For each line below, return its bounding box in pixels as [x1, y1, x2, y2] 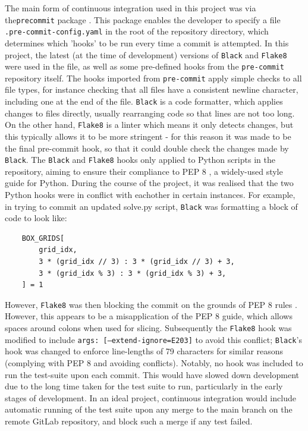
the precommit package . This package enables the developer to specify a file [5, 13, 281, 26]
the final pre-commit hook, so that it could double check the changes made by [5, 141, 289, 154]
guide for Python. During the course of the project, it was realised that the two [5, 177, 294, 189]
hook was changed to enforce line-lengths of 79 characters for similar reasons [5, 345, 284, 357]
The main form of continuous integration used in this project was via [5, 2, 256, 14]
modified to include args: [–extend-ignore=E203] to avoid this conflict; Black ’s [5, 333, 302, 345]
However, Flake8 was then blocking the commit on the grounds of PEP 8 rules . [5, 298, 297, 310]
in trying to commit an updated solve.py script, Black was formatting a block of [5, 200, 298, 212]
